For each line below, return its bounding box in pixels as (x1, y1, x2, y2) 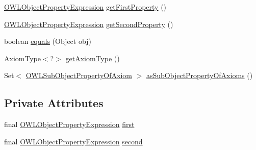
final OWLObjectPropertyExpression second (4, 136, 143, 146)
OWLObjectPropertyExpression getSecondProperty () (4, 18, 173, 29)
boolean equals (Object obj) (4, 36, 91, 46)
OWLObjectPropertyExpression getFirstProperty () (4, 2, 167, 12)
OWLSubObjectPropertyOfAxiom (25, 70, 132, 81)
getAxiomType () (65, 53, 120, 63)
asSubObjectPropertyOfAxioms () (146, 70, 253, 81)
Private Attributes (4, 95, 104, 111)
